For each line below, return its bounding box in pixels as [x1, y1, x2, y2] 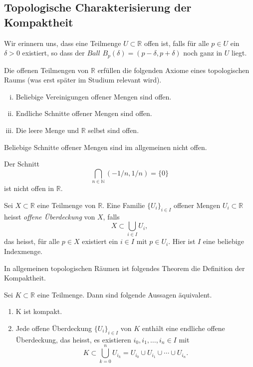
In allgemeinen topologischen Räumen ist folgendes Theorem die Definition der [4, 262, 245, 273]
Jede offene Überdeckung [15, 323, 92, 333]
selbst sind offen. [88, 125, 139, 135]
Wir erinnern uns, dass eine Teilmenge [4, 37, 121, 48]
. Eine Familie [102, 199, 145, 210]
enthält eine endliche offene [142, 323, 225, 333]
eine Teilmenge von [37, 199, 96, 210]
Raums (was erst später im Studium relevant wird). [4, 74, 162, 85]
